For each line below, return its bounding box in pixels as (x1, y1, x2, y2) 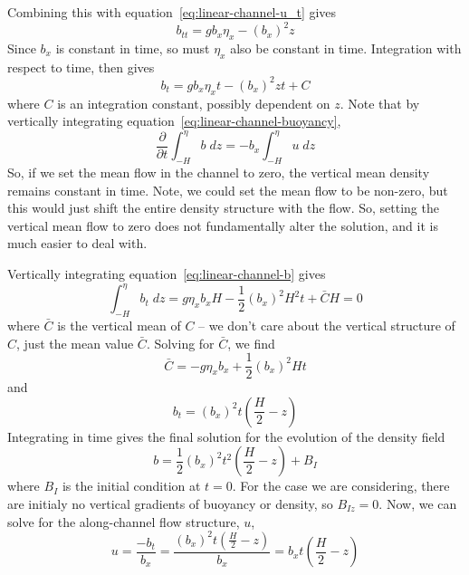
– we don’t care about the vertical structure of (198, 315, 455, 334)
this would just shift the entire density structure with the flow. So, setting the (7, 198, 439, 217)
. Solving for (146, 333, 215, 352)
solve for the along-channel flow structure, (7, 512, 240, 531)
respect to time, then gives (7, 57, 155, 76)
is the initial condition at (62, 476, 201, 495)
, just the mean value (16, 333, 134, 352)
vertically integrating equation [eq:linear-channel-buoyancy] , (7, 111, 341, 130)
